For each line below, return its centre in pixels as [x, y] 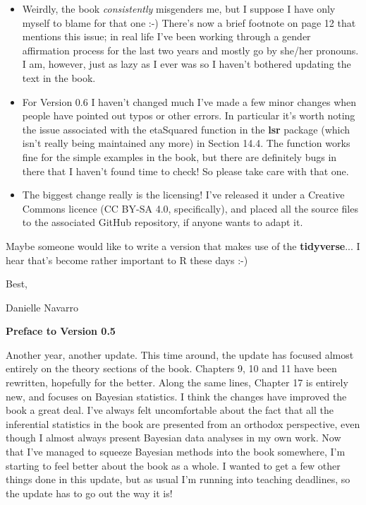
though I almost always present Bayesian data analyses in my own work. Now [173, 438]
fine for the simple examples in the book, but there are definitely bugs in [179, 156]
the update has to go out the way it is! [89, 493]
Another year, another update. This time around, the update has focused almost [180, 354]
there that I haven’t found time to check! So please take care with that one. [185, 171]
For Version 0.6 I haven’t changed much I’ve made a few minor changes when [189, 101]
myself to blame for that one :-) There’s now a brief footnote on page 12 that [189, 22]
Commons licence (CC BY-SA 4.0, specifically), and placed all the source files [190, 208]
